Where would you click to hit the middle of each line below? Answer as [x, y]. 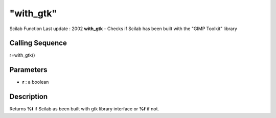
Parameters [28, 70]
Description [29, 97]
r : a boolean [36, 82]
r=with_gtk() [22, 55]
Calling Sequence [38, 43]
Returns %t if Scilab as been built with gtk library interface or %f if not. [84, 109]
